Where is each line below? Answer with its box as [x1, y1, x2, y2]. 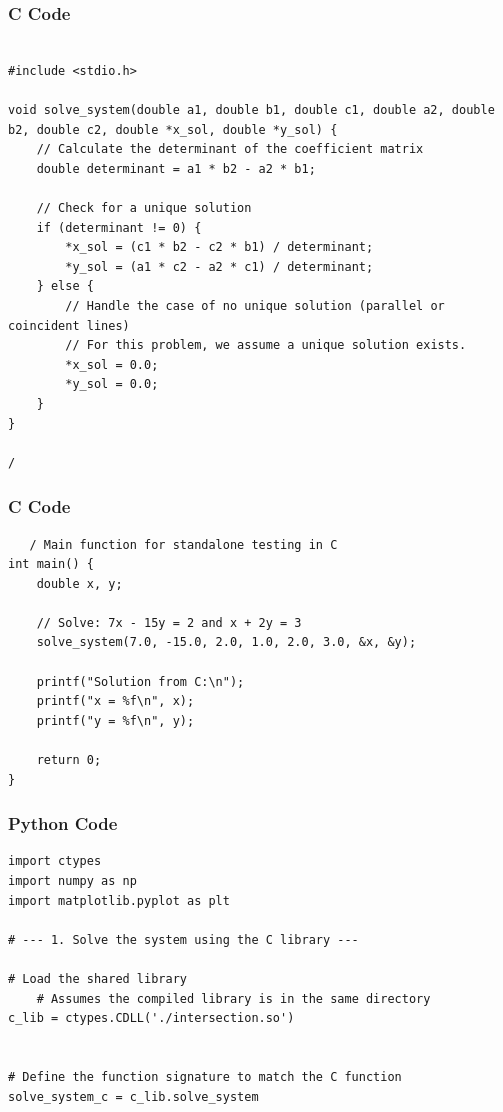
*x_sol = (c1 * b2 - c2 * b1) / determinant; [65, 240, 374, 255]
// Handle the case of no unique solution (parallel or [65, 298, 445, 313]
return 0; [36, 753, 102, 768]
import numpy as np [8, 874, 137, 889]
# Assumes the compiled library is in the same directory [36, 991, 431, 1006]
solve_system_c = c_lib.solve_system [8, 1089, 259, 1104]
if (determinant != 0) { [36, 220, 202, 235]
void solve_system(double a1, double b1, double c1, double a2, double [8, 103, 495, 117]
